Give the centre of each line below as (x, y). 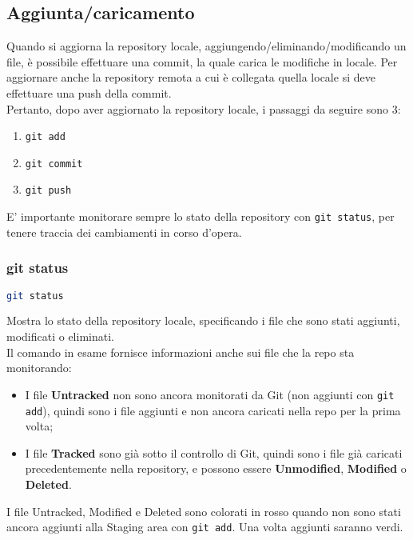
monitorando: (39, 368)
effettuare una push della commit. (89, 92)
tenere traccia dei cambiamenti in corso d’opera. (124, 232)
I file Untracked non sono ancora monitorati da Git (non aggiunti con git (210, 394)
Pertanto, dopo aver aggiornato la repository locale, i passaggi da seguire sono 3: (204, 108)
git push (48, 191)
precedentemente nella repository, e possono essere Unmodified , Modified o (216, 468)
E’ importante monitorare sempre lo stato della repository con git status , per (201, 216)
